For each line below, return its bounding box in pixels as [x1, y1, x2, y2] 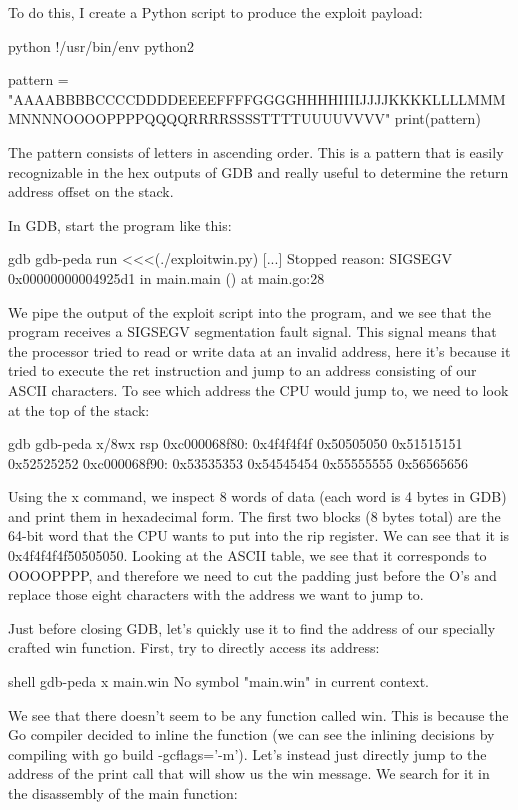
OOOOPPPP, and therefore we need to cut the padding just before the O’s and [8, 564, 497, 585]
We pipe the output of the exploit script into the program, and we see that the [8, 301, 491, 322]
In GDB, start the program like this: [8, 214, 232, 235]
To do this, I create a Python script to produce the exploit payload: [8, 2, 423, 22]
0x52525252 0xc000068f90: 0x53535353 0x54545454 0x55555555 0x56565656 [8, 452, 469, 473]
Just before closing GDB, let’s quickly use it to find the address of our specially [8, 617, 496, 638]
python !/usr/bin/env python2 [8, 35, 195, 56]
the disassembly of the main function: [8, 783, 238, 803]
